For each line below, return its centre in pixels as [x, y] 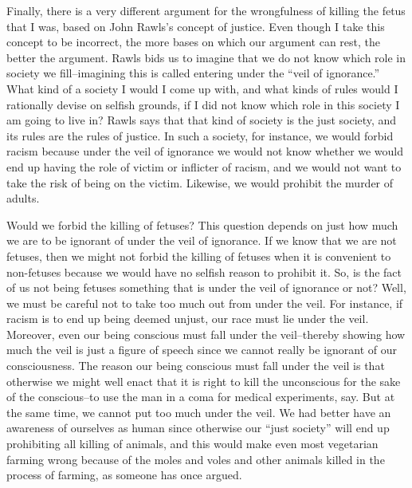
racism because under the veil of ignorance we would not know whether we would [205, 151]
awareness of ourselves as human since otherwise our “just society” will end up [198, 428]
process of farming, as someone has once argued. [124, 475]
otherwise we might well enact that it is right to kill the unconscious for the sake [204, 381]
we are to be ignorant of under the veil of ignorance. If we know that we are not [202, 240]
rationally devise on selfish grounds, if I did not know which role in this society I [203, 104]
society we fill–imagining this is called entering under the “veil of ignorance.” [193, 73]
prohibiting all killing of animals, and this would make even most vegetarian [192, 444]
